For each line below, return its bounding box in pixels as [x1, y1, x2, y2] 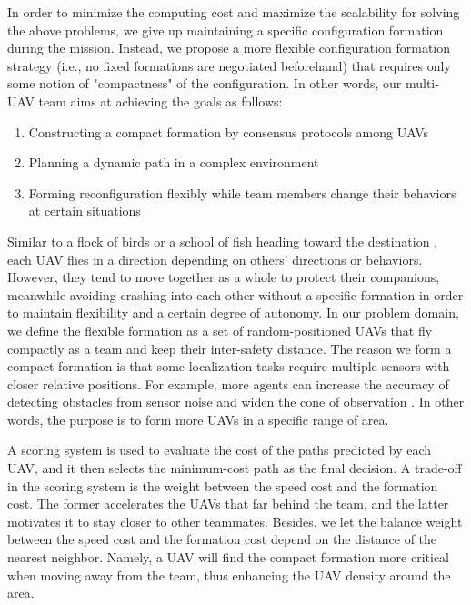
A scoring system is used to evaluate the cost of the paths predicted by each [7, 440, 432, 459]
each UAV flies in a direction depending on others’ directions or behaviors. [7, 249, 423, 268]
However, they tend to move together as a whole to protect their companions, [7, 267, 440, 287]
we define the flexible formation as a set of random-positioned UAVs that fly [7, 320, 433, 339]
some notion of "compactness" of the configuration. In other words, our [7, 74, 402, 93]
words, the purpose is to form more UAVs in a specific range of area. [7, 409, 389, 429]
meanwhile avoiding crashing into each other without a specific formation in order [7, 285, 464, 304]
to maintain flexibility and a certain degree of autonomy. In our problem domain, [7, 303, 459, 322]
